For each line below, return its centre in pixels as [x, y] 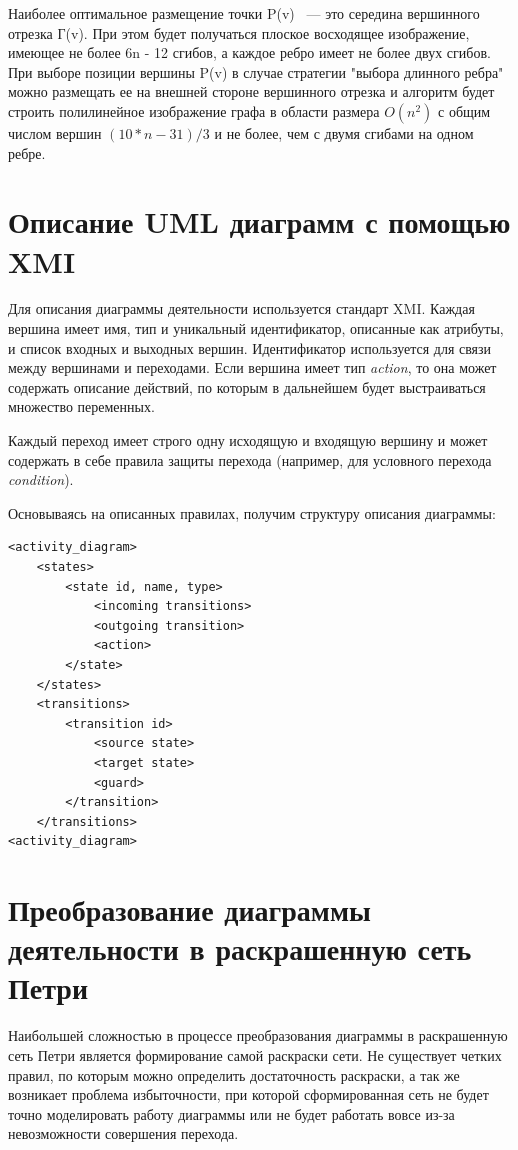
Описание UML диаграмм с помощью [259, 221]
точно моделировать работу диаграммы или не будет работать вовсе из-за [231, 1113]
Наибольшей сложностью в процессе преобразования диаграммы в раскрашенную [258, 1035]
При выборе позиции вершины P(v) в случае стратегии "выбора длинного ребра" [256, 71]
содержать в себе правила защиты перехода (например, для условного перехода [250, 459]
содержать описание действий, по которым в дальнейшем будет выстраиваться [247, 386]
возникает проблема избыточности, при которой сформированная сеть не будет [248, 1094]
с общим [464, 110]
